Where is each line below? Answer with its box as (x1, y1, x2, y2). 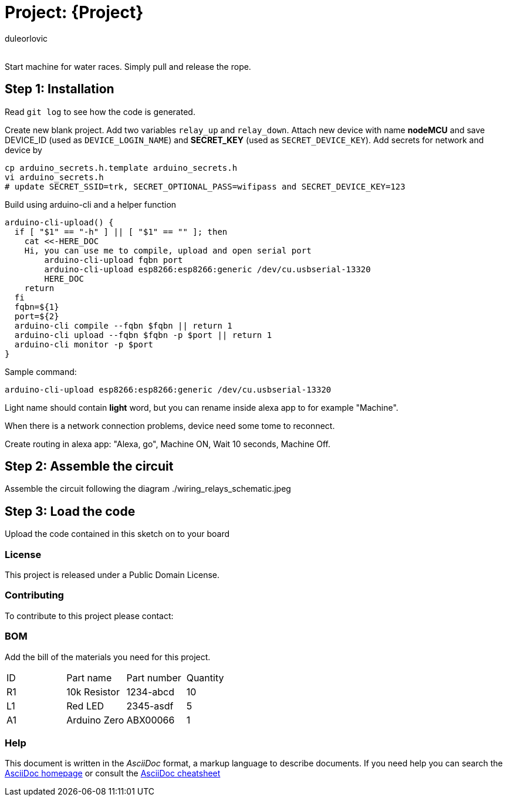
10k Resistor (66, 685, 120, 698)
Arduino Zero (66, 714, 124, 726)
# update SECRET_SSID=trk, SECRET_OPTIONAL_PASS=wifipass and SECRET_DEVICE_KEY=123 (5, 181, 405, 191)
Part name (66, 671, 112, 684)
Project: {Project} (5, 2, 144, 22)
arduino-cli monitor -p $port (14, 339, 153, 349)
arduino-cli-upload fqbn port (44, 255, 183, 265)
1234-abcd (126, 685, 174, 698)
